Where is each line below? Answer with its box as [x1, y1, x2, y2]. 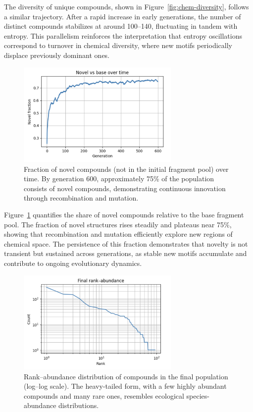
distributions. [58, 400, 99, 411]
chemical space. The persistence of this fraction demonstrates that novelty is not [4, 238, 248, 249]
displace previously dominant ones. [4, 50, 110, 60]
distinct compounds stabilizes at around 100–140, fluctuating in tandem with [4, 21, 238, 31]
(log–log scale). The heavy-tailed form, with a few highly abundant [24, 381, 227, 391]
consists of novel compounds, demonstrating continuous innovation [24, 183, 226, 193]
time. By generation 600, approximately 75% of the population [24, 173, 214, 184]
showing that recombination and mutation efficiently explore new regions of [4, 229, 233, 239]
